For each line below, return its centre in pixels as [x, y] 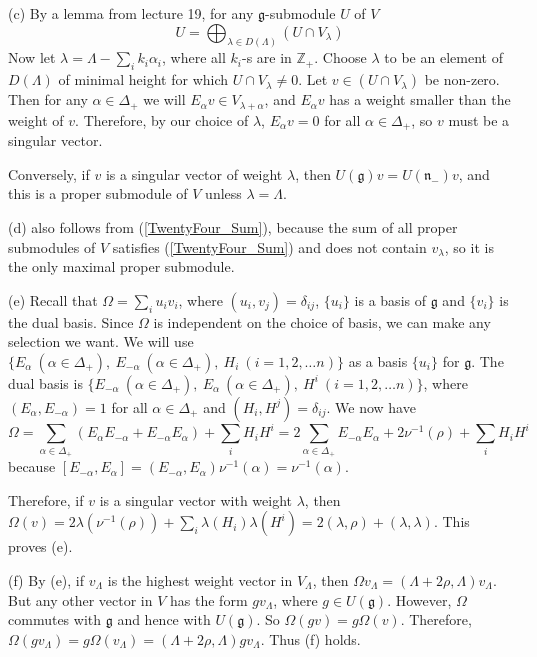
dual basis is [45, 382]
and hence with [164, 619]
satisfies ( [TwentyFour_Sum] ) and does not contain [269, 246]
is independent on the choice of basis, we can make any [322, 321]
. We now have [371, 406]
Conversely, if [49, 173]
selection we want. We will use [101, 341]
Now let [32, 57]
